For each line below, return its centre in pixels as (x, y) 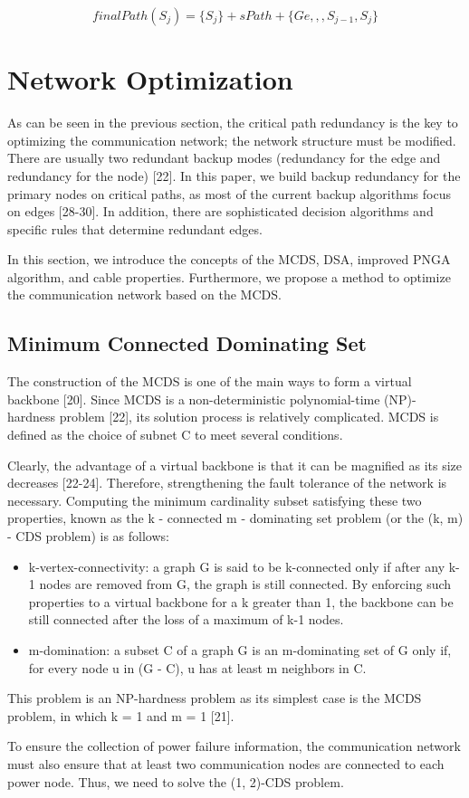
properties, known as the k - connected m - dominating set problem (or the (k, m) (235, 518)
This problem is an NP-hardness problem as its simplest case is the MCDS (215, 698)
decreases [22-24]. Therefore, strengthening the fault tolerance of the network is (227, 483)
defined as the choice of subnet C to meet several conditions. (175, 435)
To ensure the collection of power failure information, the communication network (234, 746)
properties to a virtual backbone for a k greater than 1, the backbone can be (241, 601)
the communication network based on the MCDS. (144, 294)
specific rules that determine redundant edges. (135, 228)
